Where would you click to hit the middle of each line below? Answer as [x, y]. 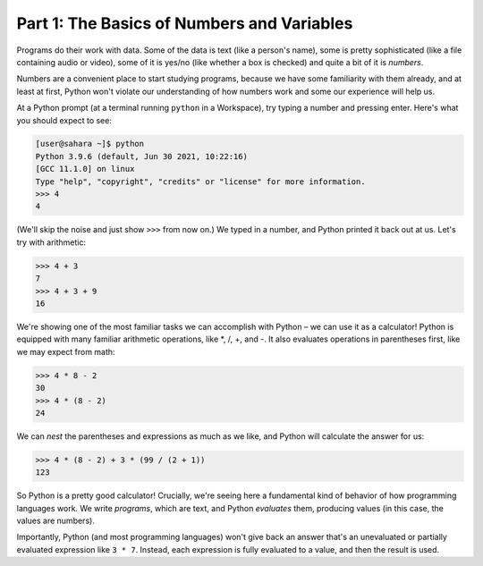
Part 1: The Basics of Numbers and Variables [185, 23]
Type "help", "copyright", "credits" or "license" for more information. [200, 182]
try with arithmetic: [51, 242]
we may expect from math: [66, 351]
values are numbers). [56, 521]
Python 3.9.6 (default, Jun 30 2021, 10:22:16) [141, 156]
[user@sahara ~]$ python [90, 144]
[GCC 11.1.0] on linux [85, 169]
